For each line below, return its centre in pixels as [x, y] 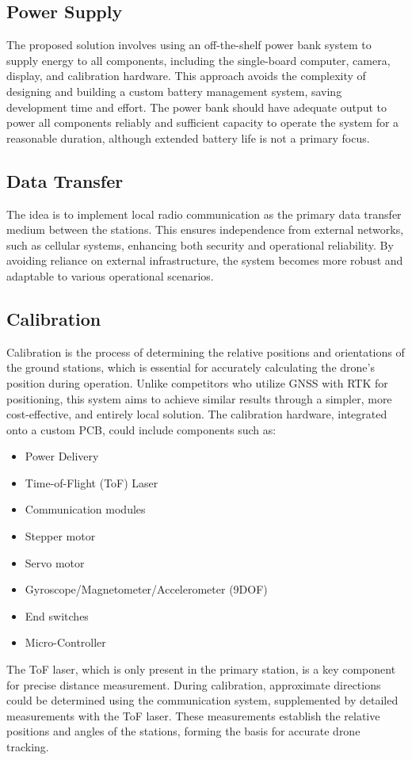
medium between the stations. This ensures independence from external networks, [205, 229]
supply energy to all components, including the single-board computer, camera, [198, 60]
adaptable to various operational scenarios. [110, 275]
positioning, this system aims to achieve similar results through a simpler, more [199, 398]
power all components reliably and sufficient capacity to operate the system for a [203, 122]
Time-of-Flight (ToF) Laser [92, 482]
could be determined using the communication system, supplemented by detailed [202, 700]
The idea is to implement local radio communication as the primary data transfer [204, 214]
